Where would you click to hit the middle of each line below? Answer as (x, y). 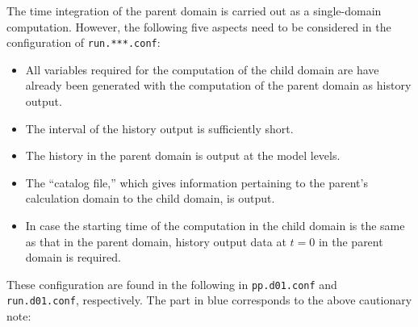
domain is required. (73, 257)
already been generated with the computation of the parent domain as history (218, 85)
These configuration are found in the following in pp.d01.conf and (172, 284)
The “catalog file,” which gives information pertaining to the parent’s (196, 182)
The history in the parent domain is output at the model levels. (183, 155)
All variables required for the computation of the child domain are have (202, 69)
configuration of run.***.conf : (84, 42)
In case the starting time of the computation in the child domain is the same (215, 225)
